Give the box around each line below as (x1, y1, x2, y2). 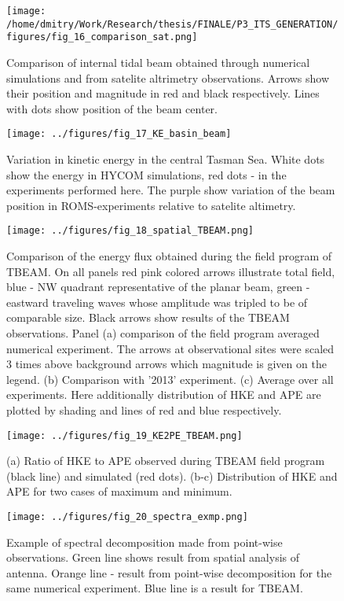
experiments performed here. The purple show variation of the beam (6, 182, 335, 198)
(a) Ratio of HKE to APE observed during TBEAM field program (6, 452, 325, 469)
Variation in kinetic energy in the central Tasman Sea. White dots (6, 151, 325, 167)
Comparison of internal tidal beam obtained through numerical (6, 53, 310, 70)
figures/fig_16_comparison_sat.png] (6, 31, 198, 43)
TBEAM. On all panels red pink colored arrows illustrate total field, (6, 263, 335, 279)
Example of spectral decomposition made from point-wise (6, 533, 283, 550)
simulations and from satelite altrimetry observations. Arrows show (6, 69, 330, 86)
